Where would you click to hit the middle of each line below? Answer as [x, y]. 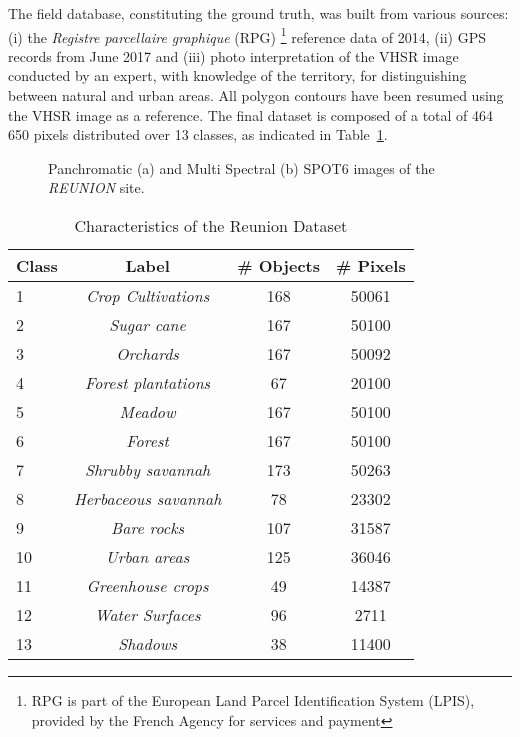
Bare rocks [148, 527]
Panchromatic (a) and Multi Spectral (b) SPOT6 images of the [241, 167]
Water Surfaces [147, 614]
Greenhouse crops [147, 585]
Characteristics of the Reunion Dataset [211, 225]
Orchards [147, 353]
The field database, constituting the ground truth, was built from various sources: [258, 13]
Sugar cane [147, 324]
